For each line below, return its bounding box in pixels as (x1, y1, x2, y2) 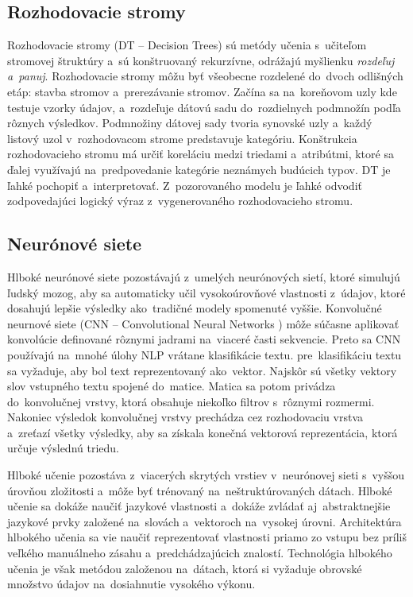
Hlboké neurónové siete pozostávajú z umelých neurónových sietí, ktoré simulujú (7, 268, 400, 285)
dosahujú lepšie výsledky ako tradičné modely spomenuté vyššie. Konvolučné (7, 300, 382, 316)
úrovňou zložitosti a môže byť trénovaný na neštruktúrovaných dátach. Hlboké (7, 482, 392, 498)
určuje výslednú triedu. (7, 440, 119, 456)
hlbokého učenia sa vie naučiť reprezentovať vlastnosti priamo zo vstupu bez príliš (7, 529, 407, 545)
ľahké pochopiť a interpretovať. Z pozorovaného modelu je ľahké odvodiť (7, 176, 362, 193)
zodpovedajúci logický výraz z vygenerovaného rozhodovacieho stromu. (7, 192, 353, 209)
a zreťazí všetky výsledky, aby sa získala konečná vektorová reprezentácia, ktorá (7, 424, 398, 440)
